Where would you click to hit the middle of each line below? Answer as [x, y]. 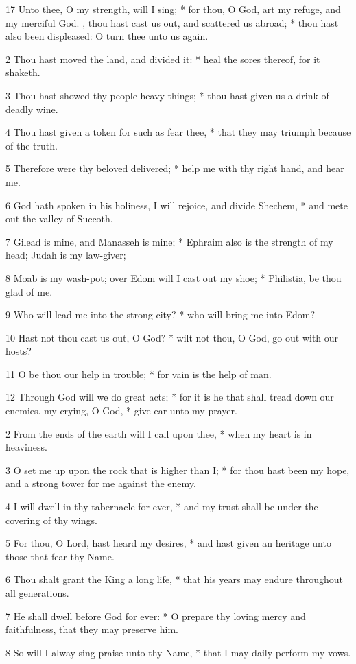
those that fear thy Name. [60, 556]
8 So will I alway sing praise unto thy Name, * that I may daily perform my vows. [178, 652]
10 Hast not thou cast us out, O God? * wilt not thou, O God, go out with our [172, 337]
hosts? [19, 351]
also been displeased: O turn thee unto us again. [107, 36]
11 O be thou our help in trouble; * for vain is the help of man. [139, 373]
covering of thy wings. [51, 520]
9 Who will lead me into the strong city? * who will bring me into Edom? [161, 315]
